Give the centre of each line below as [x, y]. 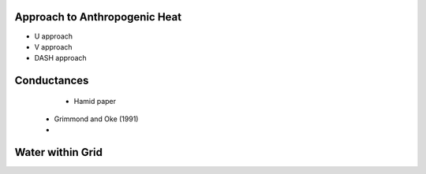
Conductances [52, 81]
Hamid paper [95, 101]
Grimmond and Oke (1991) [96, 119]
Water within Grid [58, 152]
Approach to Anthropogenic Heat [98, 17]
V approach [53, 46]
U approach [54, 36]
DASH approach [60, 58]
